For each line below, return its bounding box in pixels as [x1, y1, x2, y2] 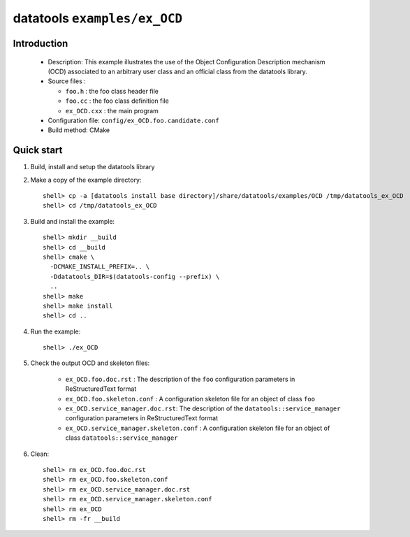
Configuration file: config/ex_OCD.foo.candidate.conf [47, 116, 219, 124]
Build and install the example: [30, 217, 115, 225]
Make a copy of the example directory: [30, 176, 142, 184]
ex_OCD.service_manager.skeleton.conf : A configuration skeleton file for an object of [65, 424, 330, 432]
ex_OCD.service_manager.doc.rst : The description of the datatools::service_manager [65, 404, 341, 413]
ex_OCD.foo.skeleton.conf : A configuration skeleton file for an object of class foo [65, 394, 316, 403]
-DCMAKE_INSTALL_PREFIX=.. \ [50, 263, 150, 271]
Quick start [13, 144, 63, 157]
